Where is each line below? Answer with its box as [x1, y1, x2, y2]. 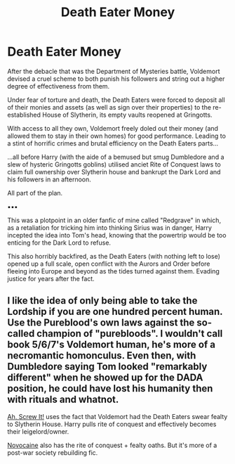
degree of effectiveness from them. [7, 82, 110, 90]
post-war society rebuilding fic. [7, 448, 98, 457]
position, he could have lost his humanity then [7, 382, 213, 394]
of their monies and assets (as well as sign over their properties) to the [7, 103, 212, 111]
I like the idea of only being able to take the [7, 295, 198, 307]
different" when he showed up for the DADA [7, 372, 203, 384]
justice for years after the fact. [7, 274, 95, 283]
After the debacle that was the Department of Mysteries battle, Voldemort [7, 67, 220, 75]
